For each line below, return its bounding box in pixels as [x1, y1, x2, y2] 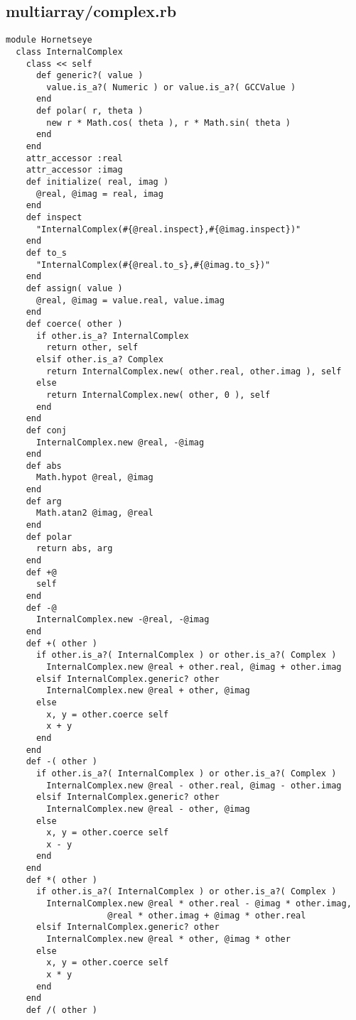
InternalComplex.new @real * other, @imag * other [46, 934, 291, 945]
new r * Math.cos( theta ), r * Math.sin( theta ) [46, 117, 291, 128]
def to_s [26, 248, 67, 259]
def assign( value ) [26, 283, 123, 293]
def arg [26, 496, 62, 506]
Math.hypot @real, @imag [36, 472, 153, 483]
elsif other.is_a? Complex [36, 354, 163, 364]
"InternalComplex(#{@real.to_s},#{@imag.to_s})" [36, 259, 271, 270]
